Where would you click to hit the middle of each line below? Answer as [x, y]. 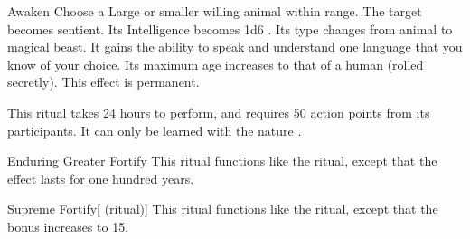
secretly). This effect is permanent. [103, 82]
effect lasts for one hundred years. [101, 178]
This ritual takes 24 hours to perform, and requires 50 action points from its [219, 112]
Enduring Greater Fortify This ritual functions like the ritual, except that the [222, 161]
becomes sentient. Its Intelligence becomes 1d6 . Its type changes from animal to [230, 29]
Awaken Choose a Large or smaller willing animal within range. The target [215, 11]
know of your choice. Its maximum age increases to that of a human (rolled [216, 64]
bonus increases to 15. [68, 226]
